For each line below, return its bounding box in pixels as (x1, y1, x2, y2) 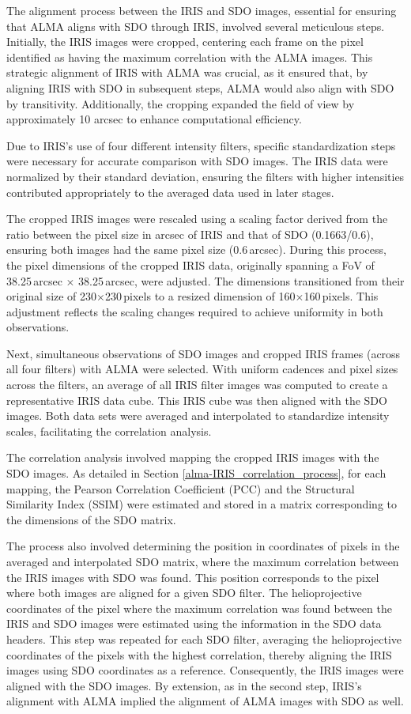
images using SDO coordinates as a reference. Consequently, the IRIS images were (6, 662, 404, 678)
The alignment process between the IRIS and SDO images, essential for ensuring (6, 2, 397, 18)
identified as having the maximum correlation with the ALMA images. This (6, 48, 373, 65)
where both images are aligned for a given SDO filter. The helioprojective (6, 584, 362, 601)
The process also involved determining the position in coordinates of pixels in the (6, 538, 400, 554)
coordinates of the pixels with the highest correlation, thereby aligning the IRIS (6, 646, 392, 663)
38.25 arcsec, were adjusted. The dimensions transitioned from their (78, 272, 405, 289)
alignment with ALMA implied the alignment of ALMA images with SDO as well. (6, 693, 404, 709)
